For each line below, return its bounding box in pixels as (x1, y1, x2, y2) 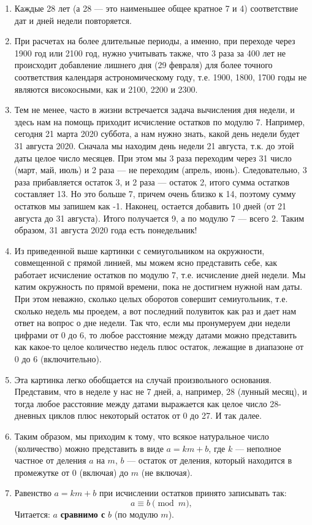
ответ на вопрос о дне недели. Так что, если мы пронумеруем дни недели (14, 316, 291, 329)
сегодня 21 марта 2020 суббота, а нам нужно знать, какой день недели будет (14, 127, 300, 140)
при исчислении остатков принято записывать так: (99, 486, 287, 499)
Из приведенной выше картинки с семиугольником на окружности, (14, 244, 265, 257)
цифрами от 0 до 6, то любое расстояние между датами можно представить (14, 328, 297, 341)
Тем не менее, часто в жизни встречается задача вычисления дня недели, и (14, 103, 295, 116)
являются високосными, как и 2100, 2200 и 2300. (14, 82, 198, 95)
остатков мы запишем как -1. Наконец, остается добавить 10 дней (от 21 (14, 199, 286, 212)
